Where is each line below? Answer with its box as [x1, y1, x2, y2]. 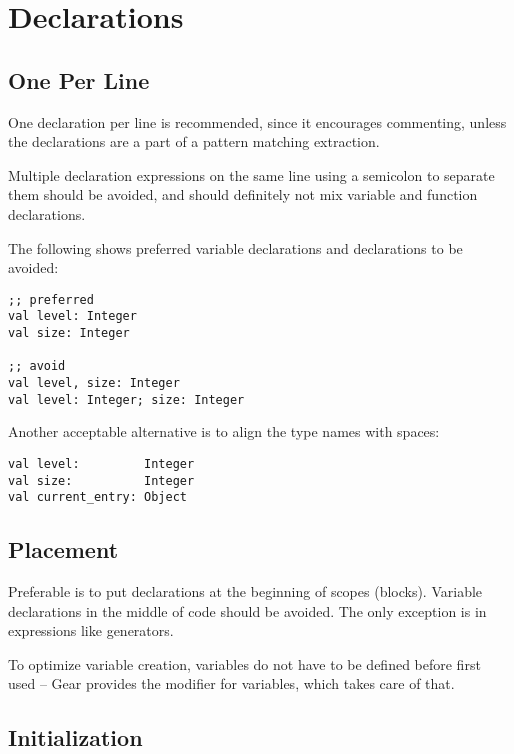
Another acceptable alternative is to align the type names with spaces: [8, 421, 440, 442]
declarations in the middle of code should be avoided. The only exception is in [8, 600, 487, 621]
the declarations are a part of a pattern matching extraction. [8, 131, 380, 152]
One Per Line [8, 64, 150, 95]
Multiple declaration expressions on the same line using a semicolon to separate [8, 164, 495, 185]
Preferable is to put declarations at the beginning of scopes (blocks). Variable [8, 581, 483, 602]
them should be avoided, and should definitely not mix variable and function [8, 184, 478, 205]
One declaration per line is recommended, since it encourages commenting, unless [8, 111, 507, 132]
